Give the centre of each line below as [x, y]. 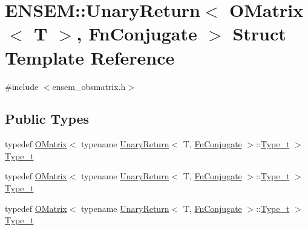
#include [22, 86]
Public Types [47, 119]
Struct [259, 34]
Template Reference [90, 57]
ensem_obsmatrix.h [89, 86]
